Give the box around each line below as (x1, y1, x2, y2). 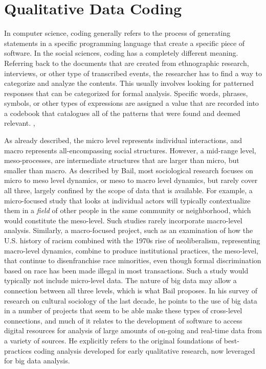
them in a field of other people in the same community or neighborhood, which (4, 205, 251, 216)
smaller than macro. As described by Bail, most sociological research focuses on (4, 165, 253, 175)
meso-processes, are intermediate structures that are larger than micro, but (4, 155, 239, 166)
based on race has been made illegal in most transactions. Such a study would (4, 265, 249, 275)
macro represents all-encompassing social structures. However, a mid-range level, (4, 145, 256, 155)
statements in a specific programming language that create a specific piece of (4, 37, 245, 48)
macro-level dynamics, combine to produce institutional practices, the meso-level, (4, 245, 258, 256)
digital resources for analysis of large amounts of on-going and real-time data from (4, 325, 262, 336)
